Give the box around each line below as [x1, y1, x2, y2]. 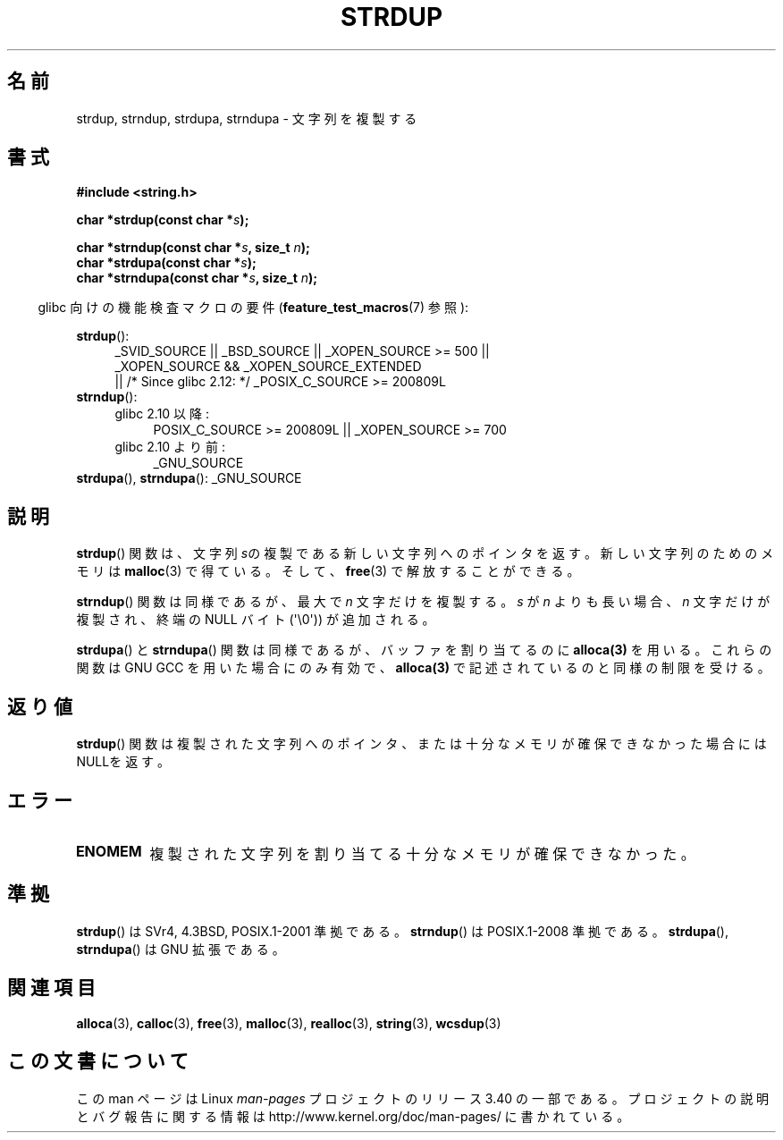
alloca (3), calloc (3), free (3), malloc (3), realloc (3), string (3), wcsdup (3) [76, 1015, 501, 1031]
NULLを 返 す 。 [76, 754, 171, 770]
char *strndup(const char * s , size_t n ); [76, 240, 310, 256]
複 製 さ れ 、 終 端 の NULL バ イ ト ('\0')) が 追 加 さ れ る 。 [76, 612, 435, 628]
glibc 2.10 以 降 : [114, 406, 209, 422]
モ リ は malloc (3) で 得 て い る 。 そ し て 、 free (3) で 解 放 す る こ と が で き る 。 [76, 563, 580, 579]
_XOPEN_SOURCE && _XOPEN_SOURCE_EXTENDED [114, 359, 422, 375]
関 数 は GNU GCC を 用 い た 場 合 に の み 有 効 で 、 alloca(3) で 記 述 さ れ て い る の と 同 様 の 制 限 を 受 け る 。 [76, 660, 770, 676]
